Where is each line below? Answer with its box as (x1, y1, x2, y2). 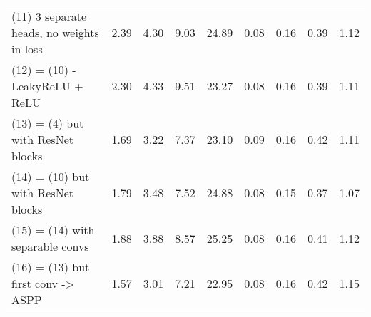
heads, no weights (11, 24, 99, 41)
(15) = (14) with (11, 222, 95, 238)
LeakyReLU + (11, 78, 83, 94)
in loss (11, 41, 43, 57)
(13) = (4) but (11, 115, 84, 131)
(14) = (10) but (11, 168, 90, 185)
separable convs (11, 238, 89, 254)
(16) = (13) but (11, 259, 90, 275)
